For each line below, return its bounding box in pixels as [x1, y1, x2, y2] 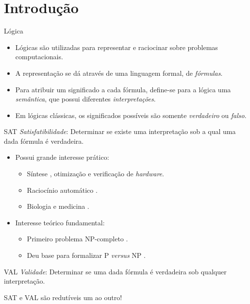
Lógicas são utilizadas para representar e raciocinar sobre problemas [15, 42, 218, 52]
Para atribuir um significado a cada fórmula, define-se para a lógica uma [15, 84, 231, 94]
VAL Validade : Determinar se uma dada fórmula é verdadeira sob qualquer [4, 266, 227, 276]
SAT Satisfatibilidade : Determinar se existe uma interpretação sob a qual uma [4, 126, 236, 136]
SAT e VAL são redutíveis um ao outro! [4, 292, 122, 302]
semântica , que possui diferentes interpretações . [15, 94, 156, 104]
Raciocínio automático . [27, 185, 98, 195]
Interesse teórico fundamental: [15, 217, 105, 227]
